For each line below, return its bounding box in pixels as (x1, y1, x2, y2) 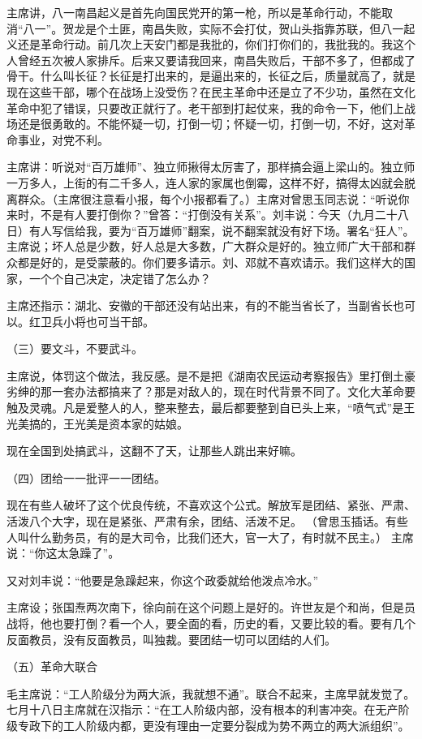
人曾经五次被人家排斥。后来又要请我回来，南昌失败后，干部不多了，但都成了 (6, 51, 416, 68)
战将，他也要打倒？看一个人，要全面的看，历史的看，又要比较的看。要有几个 (6, 615, 416, 631)
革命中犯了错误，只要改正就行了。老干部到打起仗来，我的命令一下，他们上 (6, 99, 404, 116)
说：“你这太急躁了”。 (6, 544, 120, 561)
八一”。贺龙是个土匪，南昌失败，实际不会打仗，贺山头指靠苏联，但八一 (23, 19, 404, 37)
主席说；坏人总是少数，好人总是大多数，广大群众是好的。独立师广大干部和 (6, 238, 404, 255)
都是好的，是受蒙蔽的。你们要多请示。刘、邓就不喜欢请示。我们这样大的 (17, 253, 404, 270)
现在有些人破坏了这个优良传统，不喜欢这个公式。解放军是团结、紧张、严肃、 (6, 496, 416, 513)
